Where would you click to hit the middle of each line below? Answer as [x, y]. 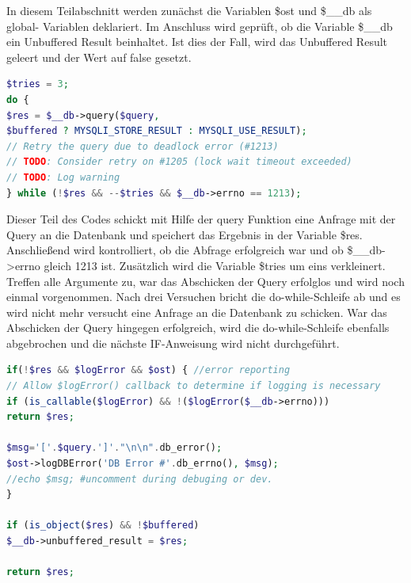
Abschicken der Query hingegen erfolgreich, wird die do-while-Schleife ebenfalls [198, 328]
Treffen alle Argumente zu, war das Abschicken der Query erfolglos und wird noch [205, 281]
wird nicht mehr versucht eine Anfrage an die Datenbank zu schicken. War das [197, 312]
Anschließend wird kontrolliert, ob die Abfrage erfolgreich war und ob [175, 250]
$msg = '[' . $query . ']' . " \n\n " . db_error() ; [114, 448]
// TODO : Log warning [63, 177]
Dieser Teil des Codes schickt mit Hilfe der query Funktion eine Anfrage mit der [201, 219]
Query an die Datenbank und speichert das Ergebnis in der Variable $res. [185, 234]
